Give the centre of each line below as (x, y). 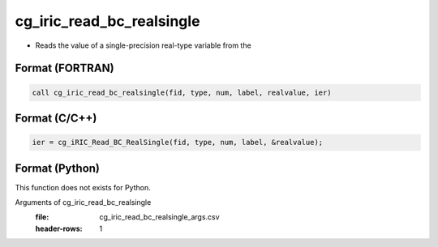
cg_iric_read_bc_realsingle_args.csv (159, 217)
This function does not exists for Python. (83, 187)
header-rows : (59, 228)
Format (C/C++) (56, 118)
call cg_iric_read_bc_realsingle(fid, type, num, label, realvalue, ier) (182, 92)
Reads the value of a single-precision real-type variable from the (143, 45)
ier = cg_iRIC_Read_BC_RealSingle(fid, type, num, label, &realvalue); (178, 143)
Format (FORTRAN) (64, 68)
